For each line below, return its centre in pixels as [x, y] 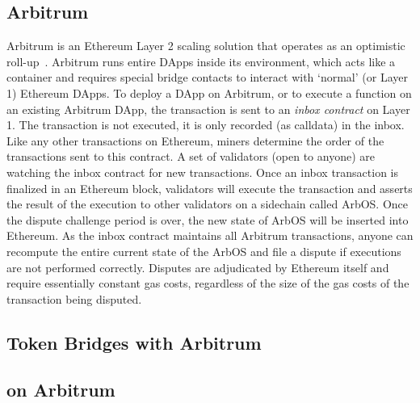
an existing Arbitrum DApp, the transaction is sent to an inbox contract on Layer [208, 109]
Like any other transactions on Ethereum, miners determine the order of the [195, 140]
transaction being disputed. [74, 298]
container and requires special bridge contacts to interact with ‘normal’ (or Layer [207, 77]
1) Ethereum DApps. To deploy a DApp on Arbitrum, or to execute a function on [209, 92]
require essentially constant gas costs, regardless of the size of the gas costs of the [208, 283]
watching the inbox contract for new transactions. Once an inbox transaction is [203, 172]
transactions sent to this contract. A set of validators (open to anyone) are [191, 156]
